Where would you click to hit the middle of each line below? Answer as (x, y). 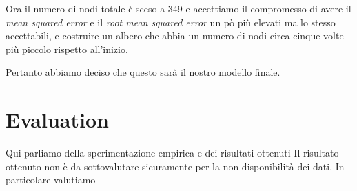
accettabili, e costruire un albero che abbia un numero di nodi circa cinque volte (175, 36)
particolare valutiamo (51, 180)
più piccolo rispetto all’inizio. (67, 49)
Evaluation (57, 120)
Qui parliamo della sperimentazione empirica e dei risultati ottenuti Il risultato (172, 153)
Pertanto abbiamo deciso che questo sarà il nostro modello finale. (143, 72)
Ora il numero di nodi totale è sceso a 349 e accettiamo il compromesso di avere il (178, 8)
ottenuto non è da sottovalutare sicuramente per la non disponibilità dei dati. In (175, 166)
